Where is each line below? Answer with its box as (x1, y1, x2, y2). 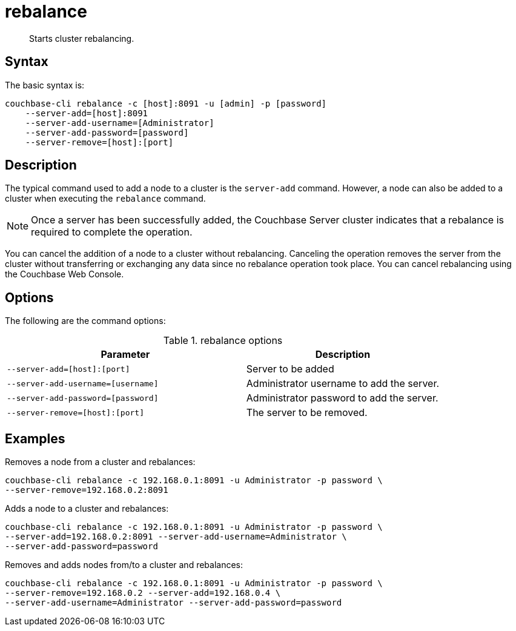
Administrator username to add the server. (246, 377, 440, 390)
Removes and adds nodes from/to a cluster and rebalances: (5, 560, 243, 570)
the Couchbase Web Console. (5, 269, 124, 280)
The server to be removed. (246, 406, 368, 419)
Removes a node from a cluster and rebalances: (5, 457, 196, 467)
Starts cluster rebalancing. (29, 33, 134, 44)
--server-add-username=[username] (7, 378, 159, 388)
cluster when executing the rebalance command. (5, 193, 206, 204)
